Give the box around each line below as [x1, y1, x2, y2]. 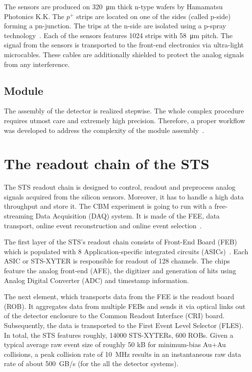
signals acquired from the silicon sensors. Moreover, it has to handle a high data [4, 191, 244, 201]
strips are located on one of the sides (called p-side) [76, 11, 231, 21]
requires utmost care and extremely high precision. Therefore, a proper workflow [4, 115, 245, 125]
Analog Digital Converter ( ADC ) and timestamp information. [4, 275, 189, 285]
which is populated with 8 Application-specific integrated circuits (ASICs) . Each [4, 246, 249, 256]
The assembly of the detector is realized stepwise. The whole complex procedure [4, 106, 244, 116]
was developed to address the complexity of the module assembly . [4, 125, 205, 135]
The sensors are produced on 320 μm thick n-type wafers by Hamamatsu [4, 1, 223, 11]
